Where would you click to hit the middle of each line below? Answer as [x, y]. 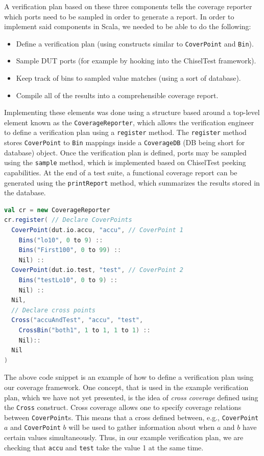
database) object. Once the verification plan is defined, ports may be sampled [125, 152]
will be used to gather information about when [142, 427]
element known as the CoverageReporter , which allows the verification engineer [129, 122]
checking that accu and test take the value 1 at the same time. [104, 447]
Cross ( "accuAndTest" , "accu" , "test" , [77, 320]
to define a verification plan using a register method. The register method [125, 132]
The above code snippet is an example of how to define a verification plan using [129, 377]
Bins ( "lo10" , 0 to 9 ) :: [61, 240]
